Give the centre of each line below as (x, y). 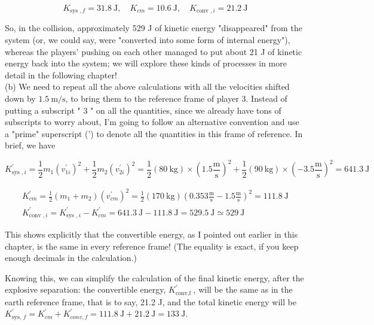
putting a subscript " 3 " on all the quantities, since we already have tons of (143, 110)
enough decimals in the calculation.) (71, 258)
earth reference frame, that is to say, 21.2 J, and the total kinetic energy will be (151, 301)
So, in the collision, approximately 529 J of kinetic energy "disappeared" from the (154, 28)
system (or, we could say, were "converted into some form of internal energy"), (148, 40)
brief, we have (30, 145)
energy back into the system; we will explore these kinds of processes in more (146, 63)
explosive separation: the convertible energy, (85, 289)
